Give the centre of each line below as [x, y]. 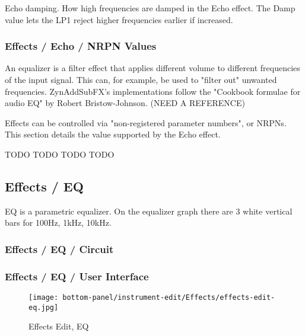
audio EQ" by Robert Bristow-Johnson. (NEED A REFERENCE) [125, 103]
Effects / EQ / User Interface [77, 276]
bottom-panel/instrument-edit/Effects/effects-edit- [169, 298]
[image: [44, 298]
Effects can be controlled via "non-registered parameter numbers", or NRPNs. [146, 122]
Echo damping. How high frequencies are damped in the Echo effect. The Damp [150, 8]
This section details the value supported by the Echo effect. [113, 134]
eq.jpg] [44, 307]
